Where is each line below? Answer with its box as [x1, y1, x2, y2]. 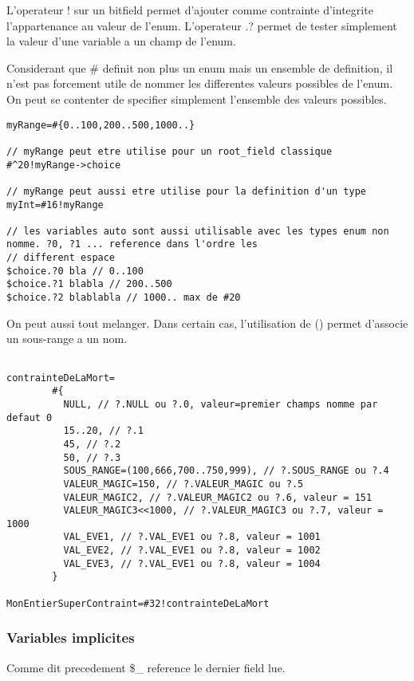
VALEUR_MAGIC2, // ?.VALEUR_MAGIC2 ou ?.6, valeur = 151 [63, 491, 373, 503]
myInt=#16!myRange [6, 199, 104, 211]
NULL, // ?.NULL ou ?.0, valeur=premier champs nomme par [63, 398, 378, 410]
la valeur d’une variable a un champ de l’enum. [6, 33, 236, 49]
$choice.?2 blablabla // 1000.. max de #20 [6, 292, 241, 304]
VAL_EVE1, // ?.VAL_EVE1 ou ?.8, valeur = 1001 [63, 531, 321, 543]
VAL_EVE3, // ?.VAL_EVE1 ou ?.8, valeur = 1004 [63, 557, 321, 569]
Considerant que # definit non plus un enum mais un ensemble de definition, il [6, 59, 393, 76]
